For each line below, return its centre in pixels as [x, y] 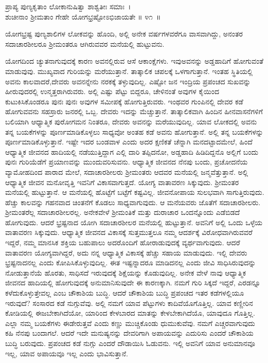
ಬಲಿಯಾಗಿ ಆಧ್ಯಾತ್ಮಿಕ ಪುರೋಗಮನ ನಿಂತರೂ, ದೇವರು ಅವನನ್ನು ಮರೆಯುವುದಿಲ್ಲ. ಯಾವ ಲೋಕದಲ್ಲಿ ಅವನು [131, 121]
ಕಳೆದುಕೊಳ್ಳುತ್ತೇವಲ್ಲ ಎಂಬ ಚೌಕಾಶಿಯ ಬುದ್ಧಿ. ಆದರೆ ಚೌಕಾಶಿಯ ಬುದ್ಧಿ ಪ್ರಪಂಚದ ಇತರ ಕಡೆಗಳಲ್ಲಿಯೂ [125, 293]
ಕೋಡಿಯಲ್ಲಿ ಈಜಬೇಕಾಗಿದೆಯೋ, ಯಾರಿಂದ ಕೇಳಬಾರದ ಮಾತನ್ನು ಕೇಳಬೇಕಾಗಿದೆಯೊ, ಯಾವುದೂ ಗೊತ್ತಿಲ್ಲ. [130, 313]
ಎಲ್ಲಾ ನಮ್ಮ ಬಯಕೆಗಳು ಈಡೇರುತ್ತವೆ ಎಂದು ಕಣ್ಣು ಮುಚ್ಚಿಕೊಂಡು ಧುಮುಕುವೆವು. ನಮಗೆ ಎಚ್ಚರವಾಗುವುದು [130, 323]
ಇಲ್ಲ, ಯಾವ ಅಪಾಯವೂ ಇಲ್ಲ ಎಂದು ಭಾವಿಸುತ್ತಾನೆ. [67, 353]
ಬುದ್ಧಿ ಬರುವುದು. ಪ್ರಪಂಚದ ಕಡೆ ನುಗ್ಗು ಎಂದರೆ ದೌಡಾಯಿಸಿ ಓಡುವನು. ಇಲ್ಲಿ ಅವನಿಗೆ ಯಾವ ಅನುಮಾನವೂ [130, 343]
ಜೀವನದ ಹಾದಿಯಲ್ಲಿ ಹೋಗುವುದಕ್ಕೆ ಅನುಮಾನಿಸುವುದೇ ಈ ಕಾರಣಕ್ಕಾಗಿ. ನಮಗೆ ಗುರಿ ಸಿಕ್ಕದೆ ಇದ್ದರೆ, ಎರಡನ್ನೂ [133, 283]
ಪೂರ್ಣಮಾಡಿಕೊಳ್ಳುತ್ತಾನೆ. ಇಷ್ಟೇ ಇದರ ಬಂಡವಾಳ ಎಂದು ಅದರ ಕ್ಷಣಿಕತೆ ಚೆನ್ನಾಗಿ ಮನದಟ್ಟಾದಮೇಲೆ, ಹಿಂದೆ [129, 142]
